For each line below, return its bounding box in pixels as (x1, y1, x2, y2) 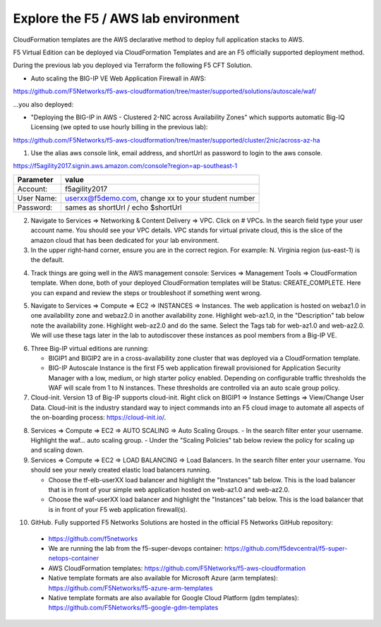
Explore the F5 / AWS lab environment (13, 11, 240, 26)
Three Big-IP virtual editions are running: (30, 344, 150, 352)
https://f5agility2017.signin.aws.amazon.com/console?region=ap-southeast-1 (13, 162, 238, 170)
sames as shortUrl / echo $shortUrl (64, 202, 183, 212)
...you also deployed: (13, 100, 74, 109)
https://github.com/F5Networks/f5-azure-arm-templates (48, 583, 213, 592)
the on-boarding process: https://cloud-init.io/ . (30, 413, 167, 422)
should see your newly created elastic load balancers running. (30, 466, 212, 474)
